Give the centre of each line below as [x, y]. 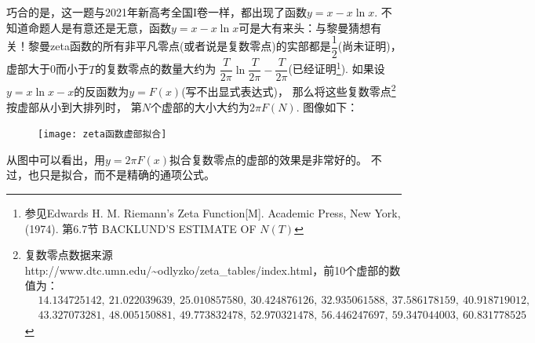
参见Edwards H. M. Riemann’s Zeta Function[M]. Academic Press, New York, [213, 213]
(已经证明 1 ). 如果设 [337, 68]
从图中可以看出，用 [56, 159]
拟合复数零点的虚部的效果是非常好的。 [269, 159]
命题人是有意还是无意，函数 [99, 27]
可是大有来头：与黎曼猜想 [305, 27]
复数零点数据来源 [69, 255]
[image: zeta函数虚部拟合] [102, 135]
